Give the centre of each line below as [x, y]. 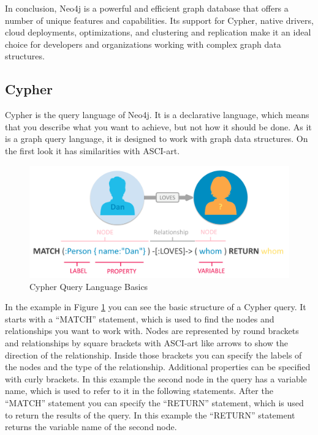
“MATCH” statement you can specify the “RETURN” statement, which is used [154, 402]
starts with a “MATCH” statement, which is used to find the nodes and [140, 318]
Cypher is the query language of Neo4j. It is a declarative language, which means [157, 115]
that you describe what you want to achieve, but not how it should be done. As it [158, 126]
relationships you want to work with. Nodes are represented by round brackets [152, 331]
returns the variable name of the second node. [91, 427]
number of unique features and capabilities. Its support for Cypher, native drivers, [159, 20]
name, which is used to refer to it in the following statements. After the [139, 391]
